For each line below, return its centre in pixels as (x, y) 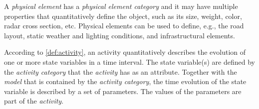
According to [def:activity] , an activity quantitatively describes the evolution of (125, 52)
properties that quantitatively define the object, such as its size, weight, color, (123, 16)
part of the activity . (34, 101)
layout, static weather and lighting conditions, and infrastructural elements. (120, 35)
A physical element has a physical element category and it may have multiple (121, 6)
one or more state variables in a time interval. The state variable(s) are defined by (129, 61)
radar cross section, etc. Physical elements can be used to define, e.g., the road (124, 26)
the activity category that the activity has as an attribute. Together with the (121, 71)
